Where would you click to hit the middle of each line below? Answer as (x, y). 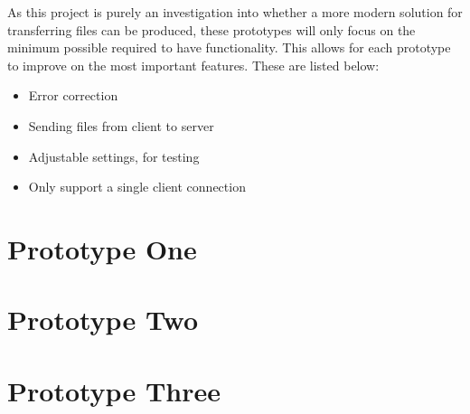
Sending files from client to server (121, 125)
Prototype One (102, 248)
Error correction (73, 95)
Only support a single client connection (137, 187)
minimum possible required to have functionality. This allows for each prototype (229, 47)
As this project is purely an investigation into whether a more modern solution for (235, 12)
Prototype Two (103, 320)
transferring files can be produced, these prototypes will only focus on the (211, 29)
